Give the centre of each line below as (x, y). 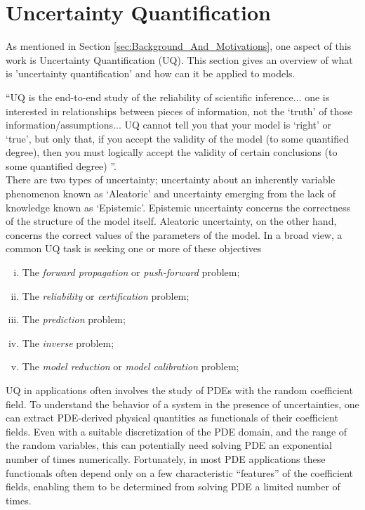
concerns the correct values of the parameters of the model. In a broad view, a (174, 234)
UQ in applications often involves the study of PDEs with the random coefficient (179, 390)
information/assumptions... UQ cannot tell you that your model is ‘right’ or (169, 125)
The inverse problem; (68, 342)
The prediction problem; (74, 319)
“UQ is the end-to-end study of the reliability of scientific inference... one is (168, 97)
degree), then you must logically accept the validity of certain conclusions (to (172, 152)
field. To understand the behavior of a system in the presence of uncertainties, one (182, 404)
